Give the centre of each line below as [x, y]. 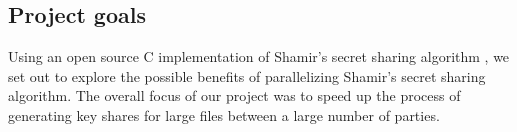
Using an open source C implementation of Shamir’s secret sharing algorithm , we [259, 56]
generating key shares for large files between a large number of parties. [224, 114]
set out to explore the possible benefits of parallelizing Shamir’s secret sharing [247, 75]
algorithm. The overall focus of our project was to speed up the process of [234, 95]
